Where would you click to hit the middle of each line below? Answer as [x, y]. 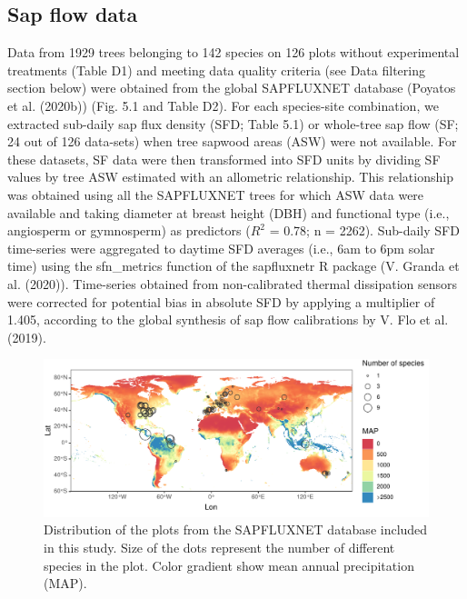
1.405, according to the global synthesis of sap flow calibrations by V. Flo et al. [228, 319]
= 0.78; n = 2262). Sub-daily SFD [364, 230]
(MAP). [65, 583]
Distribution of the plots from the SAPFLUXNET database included [236, 529]
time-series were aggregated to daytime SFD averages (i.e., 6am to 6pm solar [221, 248]
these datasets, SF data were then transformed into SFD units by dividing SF [224, 159]
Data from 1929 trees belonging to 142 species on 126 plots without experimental [233, 52]
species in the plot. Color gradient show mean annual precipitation [229, 565]
